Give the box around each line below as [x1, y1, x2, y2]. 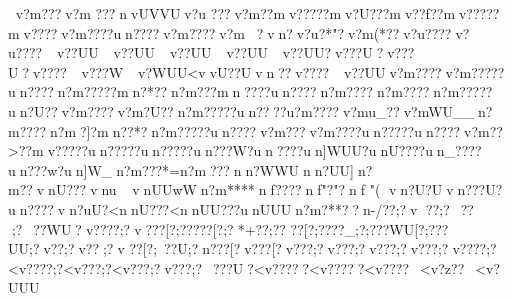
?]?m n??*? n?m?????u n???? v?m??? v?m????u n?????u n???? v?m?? [76, 120, 503, 141]
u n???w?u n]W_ [8, 159, 113, 180]
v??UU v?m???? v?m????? [340, 61, 505, 82]
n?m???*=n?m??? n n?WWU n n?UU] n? [112, 159, 373, 180]
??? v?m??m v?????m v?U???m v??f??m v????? [210, 3, 500, 23]
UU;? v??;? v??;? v [8, 238, 125, 259]
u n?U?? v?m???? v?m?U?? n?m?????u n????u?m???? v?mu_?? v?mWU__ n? [8, 100, 493, 121]
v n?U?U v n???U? [385, 179, 503, 200]
